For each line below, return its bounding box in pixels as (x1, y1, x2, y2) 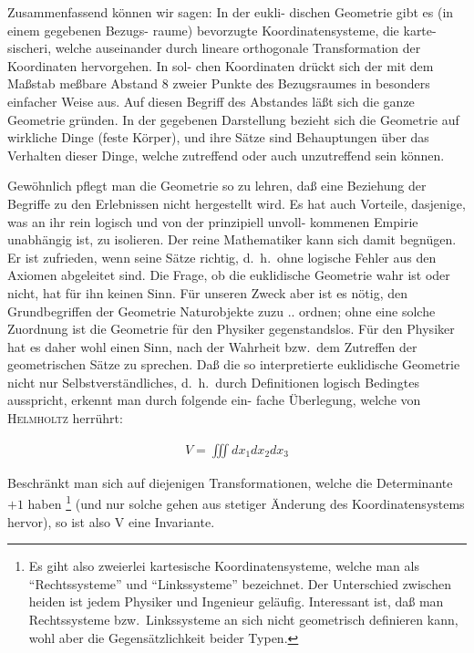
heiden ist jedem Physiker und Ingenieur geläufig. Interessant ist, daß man (28, 592, 444, 611)
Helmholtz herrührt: (7, 409, 123, 428)
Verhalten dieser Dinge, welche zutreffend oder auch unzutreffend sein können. (7, 145, 445, 164)
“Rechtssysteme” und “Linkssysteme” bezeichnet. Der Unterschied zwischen (28, 574, 451, 593)
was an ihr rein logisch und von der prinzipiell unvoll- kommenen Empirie (7, 212, 418, 231)
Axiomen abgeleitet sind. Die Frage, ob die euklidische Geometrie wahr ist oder (7, 265, 450, 285)
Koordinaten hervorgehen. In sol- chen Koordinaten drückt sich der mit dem (7, 56, 434, 75)
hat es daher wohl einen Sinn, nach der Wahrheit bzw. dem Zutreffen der (7, 337, 417, 356)
